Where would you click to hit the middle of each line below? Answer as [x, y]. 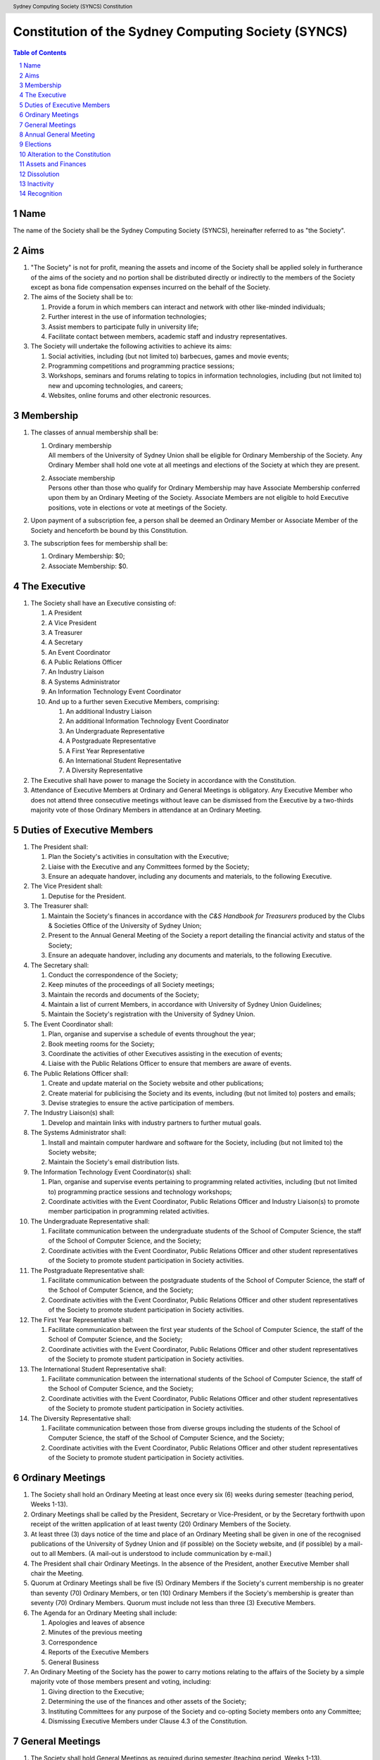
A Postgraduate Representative [111, 741]
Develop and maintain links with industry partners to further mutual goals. [155, 1122]
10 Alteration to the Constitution [65, 154]
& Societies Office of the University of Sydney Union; [125, 925]
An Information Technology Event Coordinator [115, 692]
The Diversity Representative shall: [81, 1418]
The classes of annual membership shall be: [94, 432]
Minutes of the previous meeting [95, 1633]
